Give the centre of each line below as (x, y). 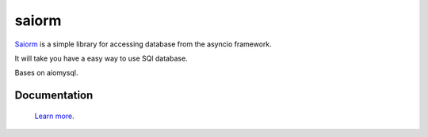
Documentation (54, 96)
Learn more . (54, 116)
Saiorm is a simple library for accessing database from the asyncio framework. (143, 44)
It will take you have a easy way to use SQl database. (101, 58)
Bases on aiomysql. (46, 73)
